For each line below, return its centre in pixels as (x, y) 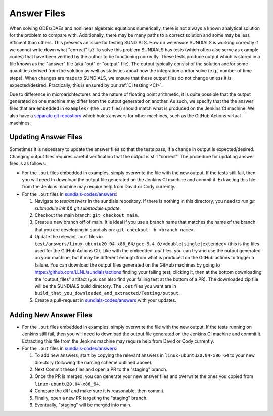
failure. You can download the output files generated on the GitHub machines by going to (127, 265)
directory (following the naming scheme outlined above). (94, 362)
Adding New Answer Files (51, 315)
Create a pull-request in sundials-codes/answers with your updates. (106, 300)
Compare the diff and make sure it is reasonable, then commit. (100, 391)
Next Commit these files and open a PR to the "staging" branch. (101, 369)
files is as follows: (28, 163)
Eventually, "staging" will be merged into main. (83, 405)
